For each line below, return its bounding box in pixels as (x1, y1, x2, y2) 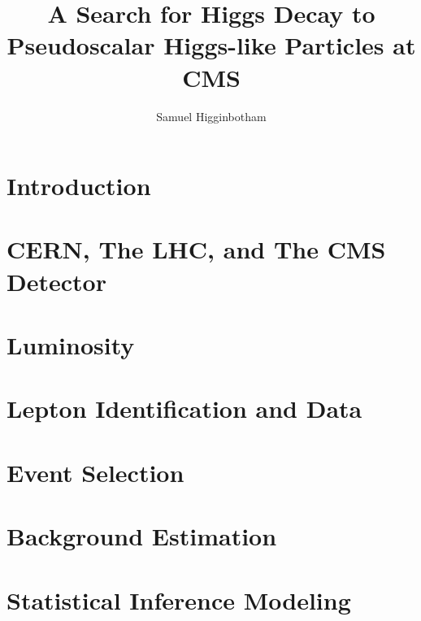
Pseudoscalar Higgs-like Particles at (7, 28, 416, 62)
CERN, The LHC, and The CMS (7, 232, 386, 266)
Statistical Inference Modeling (7, 583, 351, 616)
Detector (7, 264, 106, 297)
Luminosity (7, 328, 135, 362)
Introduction (7, 169, 151, 202)
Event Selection (7, 455, 184, 489)
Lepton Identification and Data (7, 392, 362, 425)
